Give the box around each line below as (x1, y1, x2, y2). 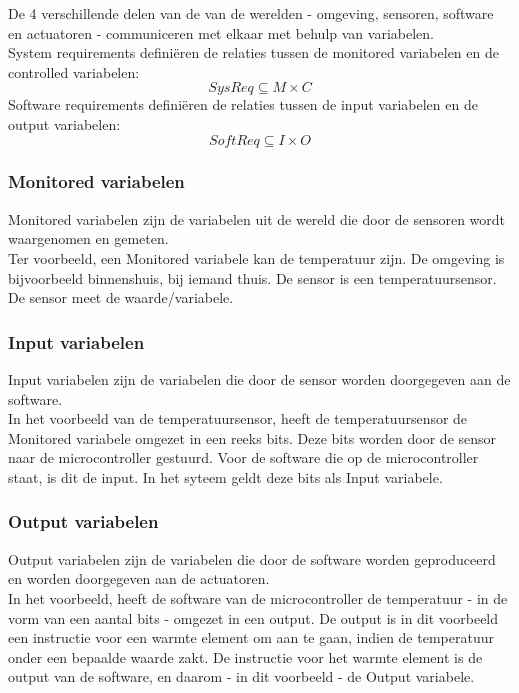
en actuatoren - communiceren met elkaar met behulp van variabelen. (8, 22, 434, 43)
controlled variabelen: (8, 61, 140, 82)
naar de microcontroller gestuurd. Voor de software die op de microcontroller (8, 447, 479, 468)
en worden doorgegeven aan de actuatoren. (8, 568, 270, 589)
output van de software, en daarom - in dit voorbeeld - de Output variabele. (8, 666, 475, 687)
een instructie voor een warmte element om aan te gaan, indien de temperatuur (8, 627, 494, 648)
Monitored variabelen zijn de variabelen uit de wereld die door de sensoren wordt (8, 208, 506, 229)
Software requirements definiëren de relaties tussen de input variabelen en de (8, 94, 478, 115)
